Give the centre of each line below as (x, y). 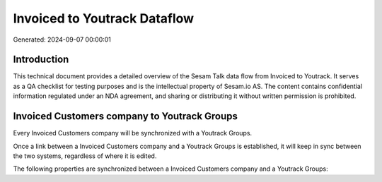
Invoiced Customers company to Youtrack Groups (126, 116)
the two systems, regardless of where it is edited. (85, 156)
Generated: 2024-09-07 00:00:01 (62, 40)
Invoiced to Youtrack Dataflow (104, 18)
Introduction (41, 60)
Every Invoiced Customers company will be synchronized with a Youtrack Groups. (133, 133)
